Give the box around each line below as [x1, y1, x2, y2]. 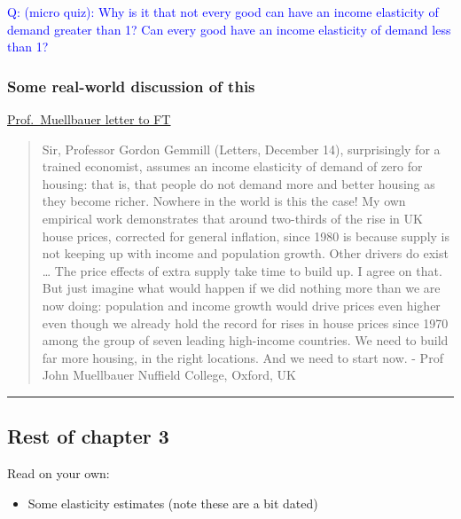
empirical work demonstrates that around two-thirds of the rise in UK [42, 208, 423, 227]
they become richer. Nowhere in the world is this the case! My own [42, 192, 406, 210]
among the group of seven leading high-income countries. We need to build [42, 331, 449, 350]
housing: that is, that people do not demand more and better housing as [42, 174, 435, 193]
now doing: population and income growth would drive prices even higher [42, 295, 441, 314]
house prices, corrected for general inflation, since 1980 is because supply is [42, 226, 450, 245]
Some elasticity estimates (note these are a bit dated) [27, 493, 318, 512]
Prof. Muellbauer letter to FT [7, 110, 171, 128]
